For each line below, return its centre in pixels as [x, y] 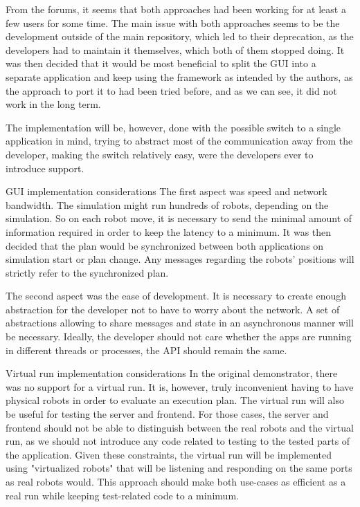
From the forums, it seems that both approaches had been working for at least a [176, 9]
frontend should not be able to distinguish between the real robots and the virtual [180, 427]
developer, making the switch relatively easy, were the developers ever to [160, 154]
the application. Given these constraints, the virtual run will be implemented [169, 454]
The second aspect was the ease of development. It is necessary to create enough [176, 296]
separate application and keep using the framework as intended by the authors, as [179, 76]
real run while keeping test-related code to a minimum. [122, 495]
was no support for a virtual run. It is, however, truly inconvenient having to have [180, 386]
